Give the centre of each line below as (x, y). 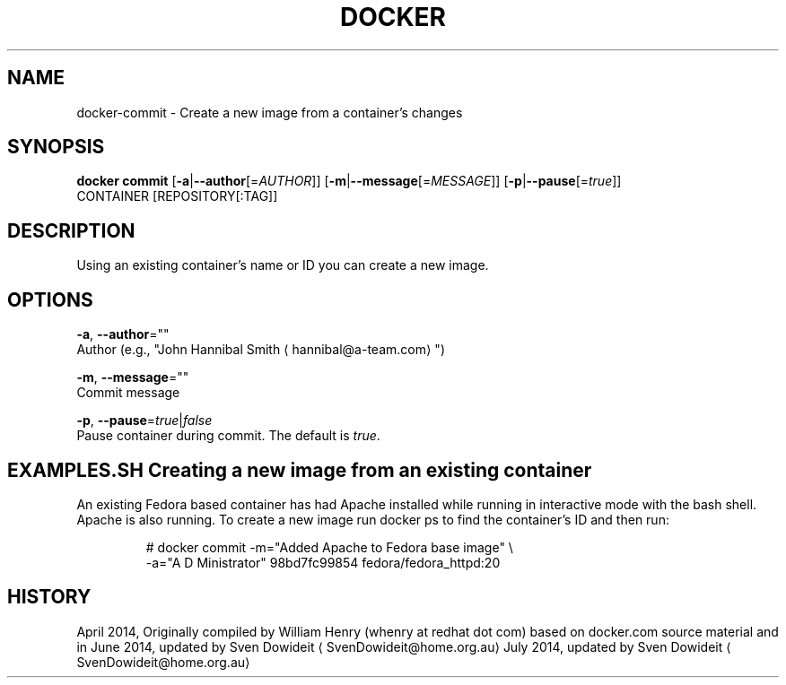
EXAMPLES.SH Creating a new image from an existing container (300, 470)
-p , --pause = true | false (144, 421)
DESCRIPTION (71, 230)
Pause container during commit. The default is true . (228, 436)
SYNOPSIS (56, 147)
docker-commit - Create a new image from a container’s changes (270, 112)
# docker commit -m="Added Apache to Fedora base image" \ (329, 547)
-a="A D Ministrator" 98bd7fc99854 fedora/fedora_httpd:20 (323, 562)
